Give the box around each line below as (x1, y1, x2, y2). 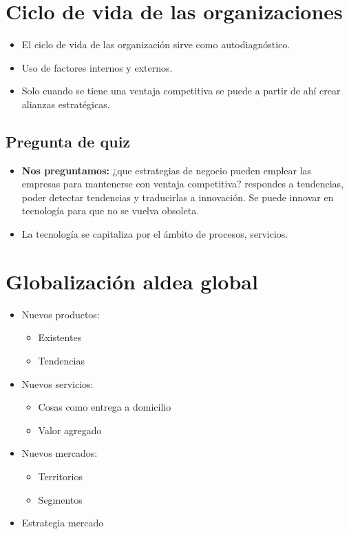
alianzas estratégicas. (21, 96, 110, 111)
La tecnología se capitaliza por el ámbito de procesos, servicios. (21, 227, 288, 241)
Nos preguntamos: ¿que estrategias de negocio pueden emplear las (21, 163, 312, 177)
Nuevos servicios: (21, 376, 94, 391)
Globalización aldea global (6, 267, 258, 295)
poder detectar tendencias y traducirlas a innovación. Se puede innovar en (21, 189, 334, 204)
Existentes (38, 330, 82, 345)
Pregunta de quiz (6, 130, 131, 152)
